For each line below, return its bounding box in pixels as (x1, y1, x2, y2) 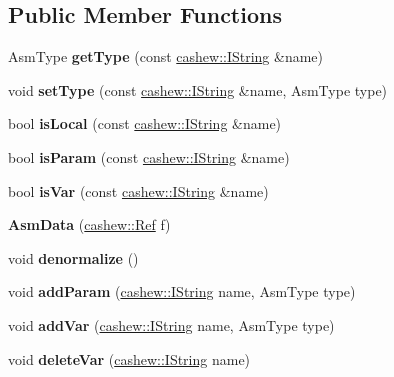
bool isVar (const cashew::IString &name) (8, 180, 269, 201)
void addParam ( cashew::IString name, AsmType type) (8, 281, 356, 302)
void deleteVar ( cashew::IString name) (8, 348, 251, 369)
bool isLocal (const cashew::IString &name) (8, 113, 282, 134)
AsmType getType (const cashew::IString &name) (8, 46, 324, 67)
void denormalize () (8, 247, 139, 268)
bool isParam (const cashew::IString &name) (8, 146, 290, 167)
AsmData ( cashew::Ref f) (8, 214, 171, 235)
